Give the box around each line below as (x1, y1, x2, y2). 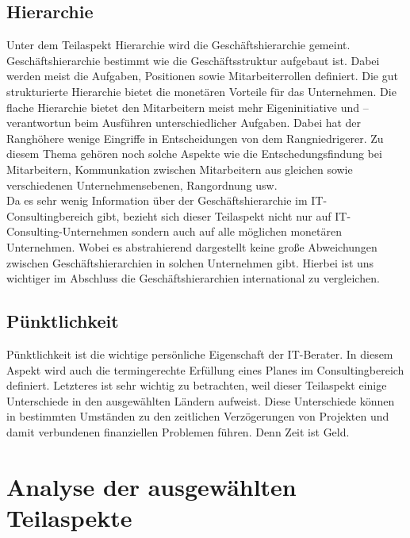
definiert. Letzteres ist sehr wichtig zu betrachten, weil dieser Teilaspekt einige (6, 377, 387, 394)
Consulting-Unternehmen (6, 223, 128, 240)
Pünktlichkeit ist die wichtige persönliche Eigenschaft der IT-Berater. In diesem (6, 345, 393, 362)
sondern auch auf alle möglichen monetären (132, 223, 343, 240)
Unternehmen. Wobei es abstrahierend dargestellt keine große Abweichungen (6, 238, 377, 255)
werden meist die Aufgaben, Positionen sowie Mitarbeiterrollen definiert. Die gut (6, 67, 398, 84)
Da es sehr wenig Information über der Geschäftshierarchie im (6, 192, 308, 209)
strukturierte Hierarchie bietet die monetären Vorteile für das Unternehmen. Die (6, 83, 397, 99)
